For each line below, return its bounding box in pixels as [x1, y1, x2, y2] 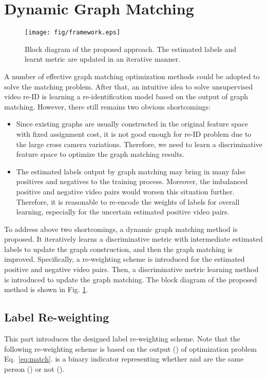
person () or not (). [4, 363, 65, 374]
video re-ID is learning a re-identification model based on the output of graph [4, 91, 248, 102]
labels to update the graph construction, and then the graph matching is [4, 243, 233, 254]
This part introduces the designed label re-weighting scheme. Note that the [4, 333, 240, 344]
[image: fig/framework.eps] [25, 29, 121, 37]
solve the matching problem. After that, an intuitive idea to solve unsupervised [4, 81, 253, 92]
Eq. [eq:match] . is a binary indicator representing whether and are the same [4, 353, 244, 364]
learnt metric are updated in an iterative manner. [25, 53, 180, 64]
